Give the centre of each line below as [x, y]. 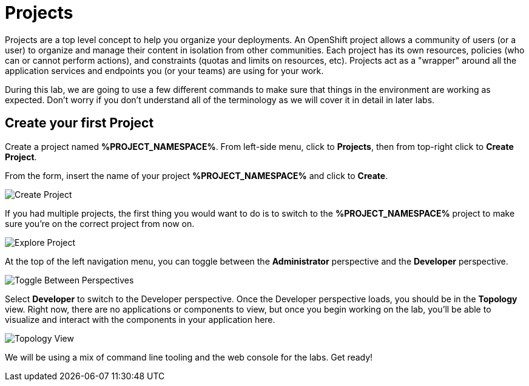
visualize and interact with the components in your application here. [140, 319]
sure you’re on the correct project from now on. [100, 223]
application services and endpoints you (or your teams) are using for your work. [164, 70]
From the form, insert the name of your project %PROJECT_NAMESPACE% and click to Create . [197, 175]
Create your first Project [79, 123]
